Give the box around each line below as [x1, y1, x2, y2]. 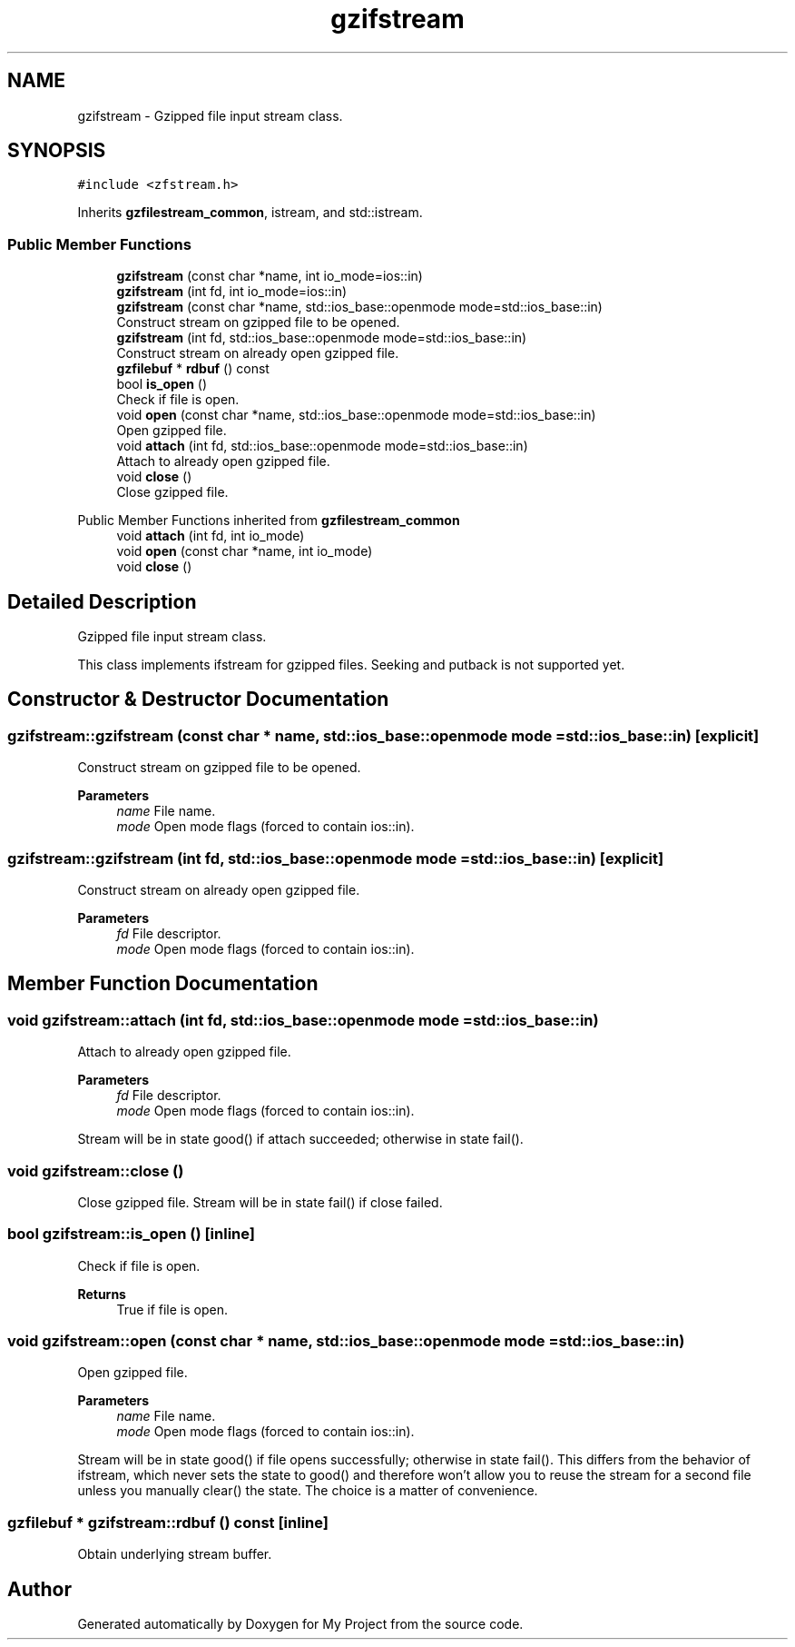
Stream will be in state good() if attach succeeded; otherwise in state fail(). [77, 1131, 524, 1147]
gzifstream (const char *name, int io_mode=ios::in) [116, 268, 423, 284]
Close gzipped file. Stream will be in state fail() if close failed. [77, 1194, 443, 1210]
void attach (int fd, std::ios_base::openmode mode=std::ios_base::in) [116, 438, 528, 454]
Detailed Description [7, 590, 197, 613]
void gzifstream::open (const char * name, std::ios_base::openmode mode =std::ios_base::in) [7, 1332, 685, 1351]
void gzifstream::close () [7, 1161, 184, 1180]
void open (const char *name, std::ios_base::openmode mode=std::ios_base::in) [116, 407, 596, 423]
